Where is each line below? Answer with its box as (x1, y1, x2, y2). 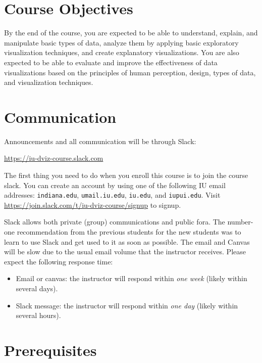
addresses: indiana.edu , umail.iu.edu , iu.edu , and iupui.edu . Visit (4, 190, 221, 200)
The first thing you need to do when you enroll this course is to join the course (4, 170, 248, 180)
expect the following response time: (4, 256, 113, 266)
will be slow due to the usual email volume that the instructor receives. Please (4, 246, 246, 257)
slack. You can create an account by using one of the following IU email (4, 179, 226, 190)
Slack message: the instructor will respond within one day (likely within (16, 300, 238, 310)
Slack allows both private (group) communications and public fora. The (4, 216, 225, 227)
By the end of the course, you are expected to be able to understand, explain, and (4, 27, 258, 38)
